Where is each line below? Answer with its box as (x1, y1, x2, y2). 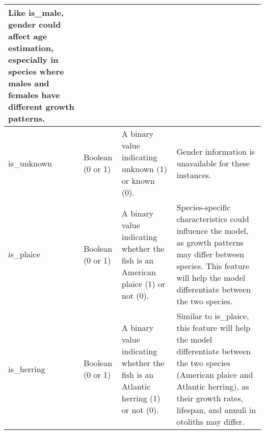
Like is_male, (8, 7, 64, 18)
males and (8, 77, 49, 89)
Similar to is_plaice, (176, 310, 249, 322)
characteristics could (176, 213, 249, 225)
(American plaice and (176, 369, 253, 380)
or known (121, 175, 155, 186)
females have (8, 89, 60, 101)
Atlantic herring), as (176, 380, 249, 392)
